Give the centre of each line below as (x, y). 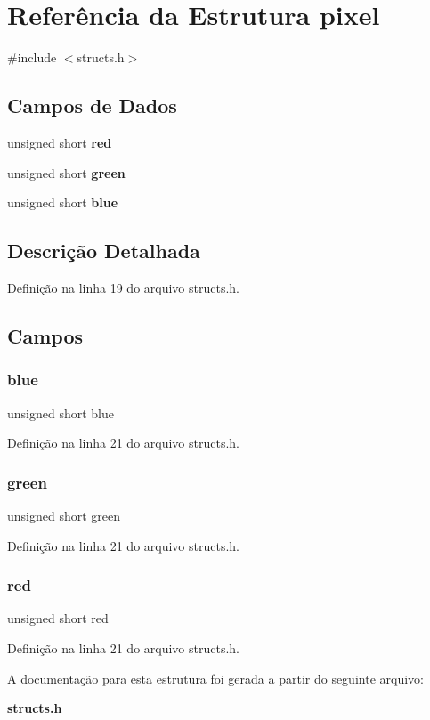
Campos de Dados (92, 105)
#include (32, 57)
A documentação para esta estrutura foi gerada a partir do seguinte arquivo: (215, 678)
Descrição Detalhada (104, 251)
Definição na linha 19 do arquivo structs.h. (124, 287)
